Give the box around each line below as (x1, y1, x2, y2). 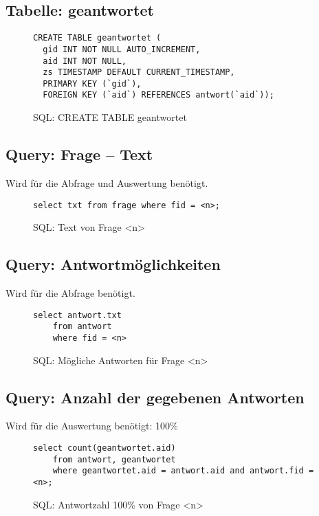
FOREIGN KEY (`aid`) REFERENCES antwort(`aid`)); (43, 90, 274, 100)
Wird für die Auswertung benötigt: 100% (5, 418, 178, 433)
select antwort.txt (33, 310, 122, 320)
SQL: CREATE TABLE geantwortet (33, 110, 187, 124)
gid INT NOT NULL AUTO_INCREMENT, (43, 44, 201, 54)
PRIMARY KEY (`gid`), (43, 78, 142, 89)
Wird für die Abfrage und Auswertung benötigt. (5, 175, 208, 190)
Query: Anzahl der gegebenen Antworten (5, 386, 305, 407)
